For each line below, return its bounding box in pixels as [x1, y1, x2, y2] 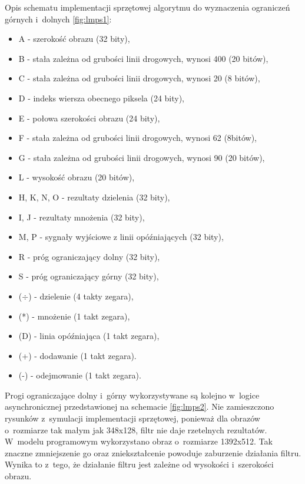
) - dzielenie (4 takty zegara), [28, 289, 134, 302]
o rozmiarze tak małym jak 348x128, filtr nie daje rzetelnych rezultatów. [5, 423, 267, 436]
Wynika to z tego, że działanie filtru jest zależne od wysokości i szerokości [5, 458, 274, 470]
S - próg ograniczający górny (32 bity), [18, 270, 159, 282]
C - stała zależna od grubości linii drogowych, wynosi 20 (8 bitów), [18, 72, 260, 84]
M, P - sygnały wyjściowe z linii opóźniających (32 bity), [18, 231, 224, 243]
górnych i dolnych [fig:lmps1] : [5, 12, 112, 25]
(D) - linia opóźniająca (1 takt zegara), [18, 330, 160, 342]
